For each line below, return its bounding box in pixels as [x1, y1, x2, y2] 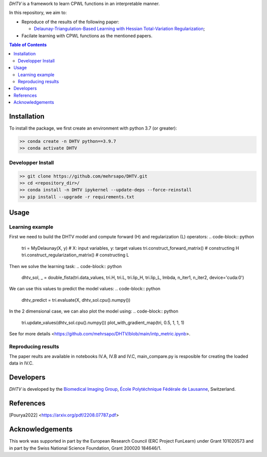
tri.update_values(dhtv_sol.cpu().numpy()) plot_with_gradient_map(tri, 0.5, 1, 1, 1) [21, 320, 185, 325]
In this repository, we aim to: [9, 10, 67, 16]
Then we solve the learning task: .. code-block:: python [9, 263, 122, 269]
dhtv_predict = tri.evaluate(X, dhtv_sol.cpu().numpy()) [21, 297, 131, 303]
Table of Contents [9, 42, 47, 47]
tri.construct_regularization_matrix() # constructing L [21, 252, 130, 258]
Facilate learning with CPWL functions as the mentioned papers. [21, 33, 153, 39]
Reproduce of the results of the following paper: [21, 19, 120, 25]
